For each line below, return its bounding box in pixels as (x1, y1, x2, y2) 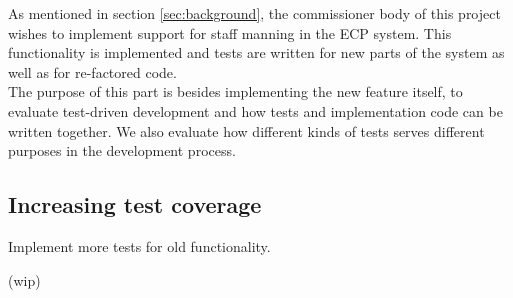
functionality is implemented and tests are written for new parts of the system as (8, 42, 505, 63)
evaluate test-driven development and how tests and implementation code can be (8, 100, 503, 121)
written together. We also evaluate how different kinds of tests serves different (8, 120, 485, 141)
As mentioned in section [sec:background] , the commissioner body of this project (8, 3, 501, 23)
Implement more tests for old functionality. (8, 235, 271, 256)
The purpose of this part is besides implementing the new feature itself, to (8, 81, 463, 102)
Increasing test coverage (8, 189, 262, 220)
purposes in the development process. (8, 140, 236, 161)
